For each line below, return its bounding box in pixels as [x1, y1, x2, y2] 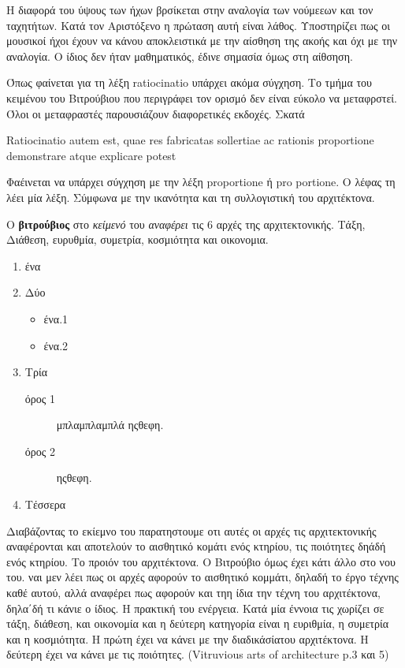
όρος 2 [24, 442, 55, 459]
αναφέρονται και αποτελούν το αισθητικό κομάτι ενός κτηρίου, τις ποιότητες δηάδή [6, 538, 386, 554]
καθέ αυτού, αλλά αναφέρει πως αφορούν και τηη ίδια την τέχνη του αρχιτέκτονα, [6, 584, 381, 601]
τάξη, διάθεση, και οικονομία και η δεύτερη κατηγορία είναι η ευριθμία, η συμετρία [6, 615, 389, 632]
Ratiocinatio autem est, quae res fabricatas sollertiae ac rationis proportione [6, 132, 374, 148]
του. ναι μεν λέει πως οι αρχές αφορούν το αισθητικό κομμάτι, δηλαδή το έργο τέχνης [6, 569, 399, 585]
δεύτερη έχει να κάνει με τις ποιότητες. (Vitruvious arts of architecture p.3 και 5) [6, 646, 389, 662]
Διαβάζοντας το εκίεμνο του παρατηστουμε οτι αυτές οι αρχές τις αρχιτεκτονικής [6, 522, 377, 539]
